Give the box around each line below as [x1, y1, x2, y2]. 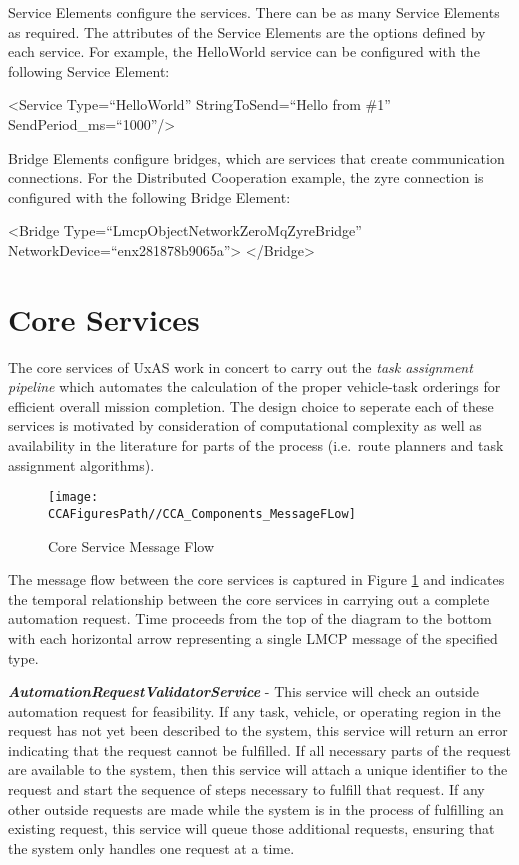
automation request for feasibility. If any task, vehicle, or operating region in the [8, 700, 501, 721]
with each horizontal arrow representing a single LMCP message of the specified [8, 627, 498, 648]
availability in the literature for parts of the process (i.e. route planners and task [8, 435, 504, 456]
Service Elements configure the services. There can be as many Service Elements [8, 2, 500, 22]
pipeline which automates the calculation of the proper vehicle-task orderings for [8, 376, 501, 397]
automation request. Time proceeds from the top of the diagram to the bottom [8, 608, 492, 629]
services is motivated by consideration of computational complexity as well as [8, 415, 482, 436]
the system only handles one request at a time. [8, 837, 295, 858]
